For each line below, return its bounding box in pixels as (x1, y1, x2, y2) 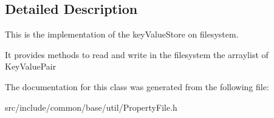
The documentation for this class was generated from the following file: (5, 80, 269, 93)
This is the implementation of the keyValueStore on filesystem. (5, 28, 239, 41)
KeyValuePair (5, 60, 57, 73)
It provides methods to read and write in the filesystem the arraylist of (5, 48, 269, 61)
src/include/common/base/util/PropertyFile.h (5, 100, 177, 113)
